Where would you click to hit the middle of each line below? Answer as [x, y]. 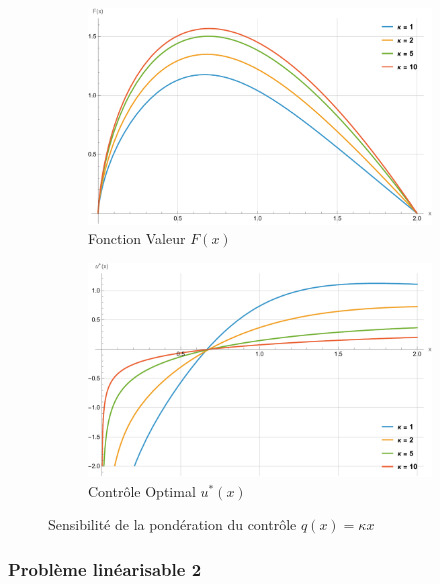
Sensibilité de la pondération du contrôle [172, 524]
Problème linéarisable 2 [105, 568]
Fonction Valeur [137, 238]
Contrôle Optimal [142, 490]
